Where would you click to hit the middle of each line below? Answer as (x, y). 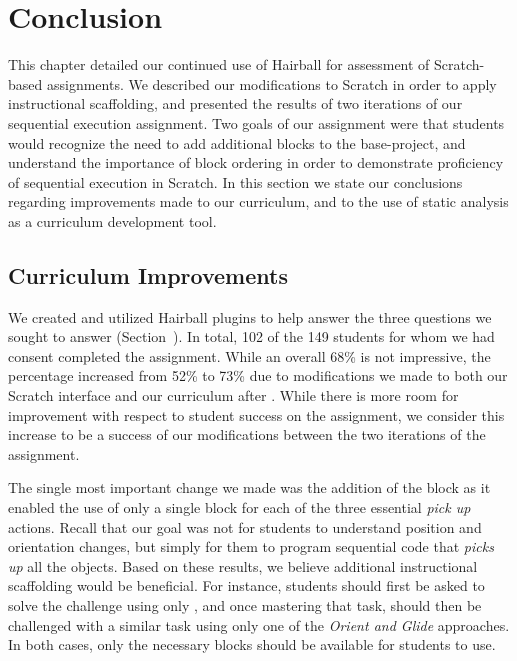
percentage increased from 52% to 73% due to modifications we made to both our (258, 375)
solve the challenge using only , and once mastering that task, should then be (245, 604)
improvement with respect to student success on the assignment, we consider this (256, 414)
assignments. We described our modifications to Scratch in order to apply (271, 83)
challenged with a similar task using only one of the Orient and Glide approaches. (259, 624)
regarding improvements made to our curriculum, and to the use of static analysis (258, 201)
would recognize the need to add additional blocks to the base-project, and (237, 142)
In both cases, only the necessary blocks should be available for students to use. (252, 644)
